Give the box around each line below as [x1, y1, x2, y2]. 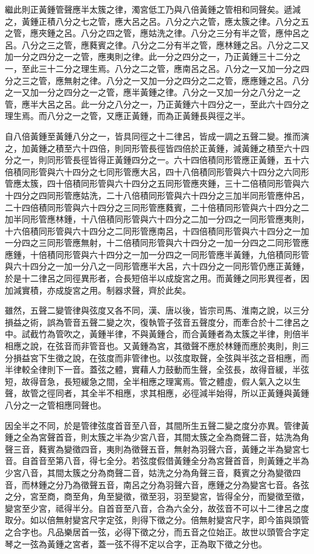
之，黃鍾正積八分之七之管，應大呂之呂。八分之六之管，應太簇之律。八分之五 [5, 14, 309, 27]
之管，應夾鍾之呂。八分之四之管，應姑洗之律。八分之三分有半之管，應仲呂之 [5, 27, 309, 39]
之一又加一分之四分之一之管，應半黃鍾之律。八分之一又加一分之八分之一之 [5, 86, 301, 98]
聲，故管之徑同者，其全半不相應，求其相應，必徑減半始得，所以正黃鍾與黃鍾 [5, 387, 309, 399]
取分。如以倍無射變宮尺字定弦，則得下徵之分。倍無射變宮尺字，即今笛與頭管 [5, 514, 309, 526]
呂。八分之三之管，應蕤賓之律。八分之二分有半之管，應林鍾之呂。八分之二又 [5, 38, 309, 51]
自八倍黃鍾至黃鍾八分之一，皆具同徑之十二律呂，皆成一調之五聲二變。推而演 [5, 129, 309, 142]
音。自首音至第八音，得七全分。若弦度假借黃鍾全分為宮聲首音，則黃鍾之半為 [5, 454, 309, 467]
